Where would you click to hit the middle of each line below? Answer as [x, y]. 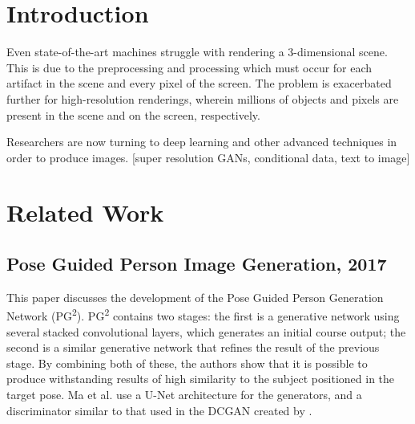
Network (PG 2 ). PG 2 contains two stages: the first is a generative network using [203, 315]
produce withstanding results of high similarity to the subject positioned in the [201, 379]
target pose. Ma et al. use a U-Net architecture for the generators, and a [184, 395]
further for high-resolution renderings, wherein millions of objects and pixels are [203, 98]
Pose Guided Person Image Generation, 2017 [197, 264]
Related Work [85, 212]
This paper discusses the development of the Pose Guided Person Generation [195, 297]
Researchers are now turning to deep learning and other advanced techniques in [202, 142]
